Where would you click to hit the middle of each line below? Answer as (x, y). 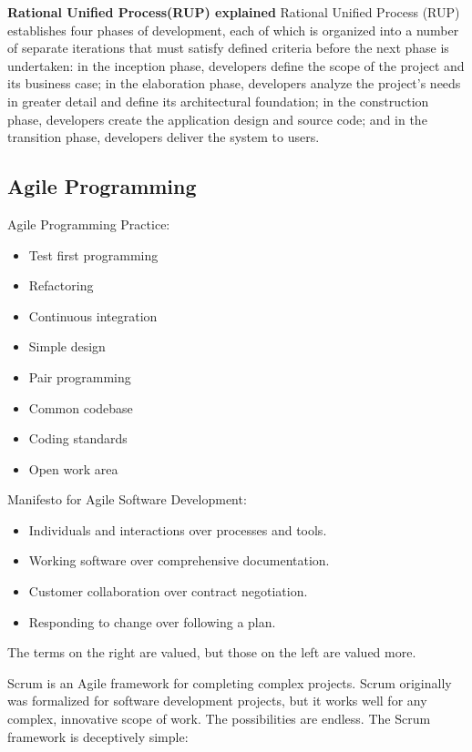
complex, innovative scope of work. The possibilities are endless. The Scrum (219, 719)
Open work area (73, 468)
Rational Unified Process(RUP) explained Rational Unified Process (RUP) (234, 12)
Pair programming (80, 376)
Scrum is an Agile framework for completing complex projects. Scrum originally (230, 682)
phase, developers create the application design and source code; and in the (217, 119)
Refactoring (61, 285)
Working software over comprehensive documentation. (179, 560)
